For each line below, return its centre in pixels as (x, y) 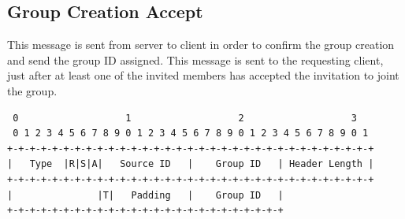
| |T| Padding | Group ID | (145, 195)
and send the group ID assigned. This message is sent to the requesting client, (195, 59)
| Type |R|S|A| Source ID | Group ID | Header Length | (191, 164)
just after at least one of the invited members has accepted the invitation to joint (203, 75)
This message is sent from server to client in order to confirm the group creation (201, 45)
